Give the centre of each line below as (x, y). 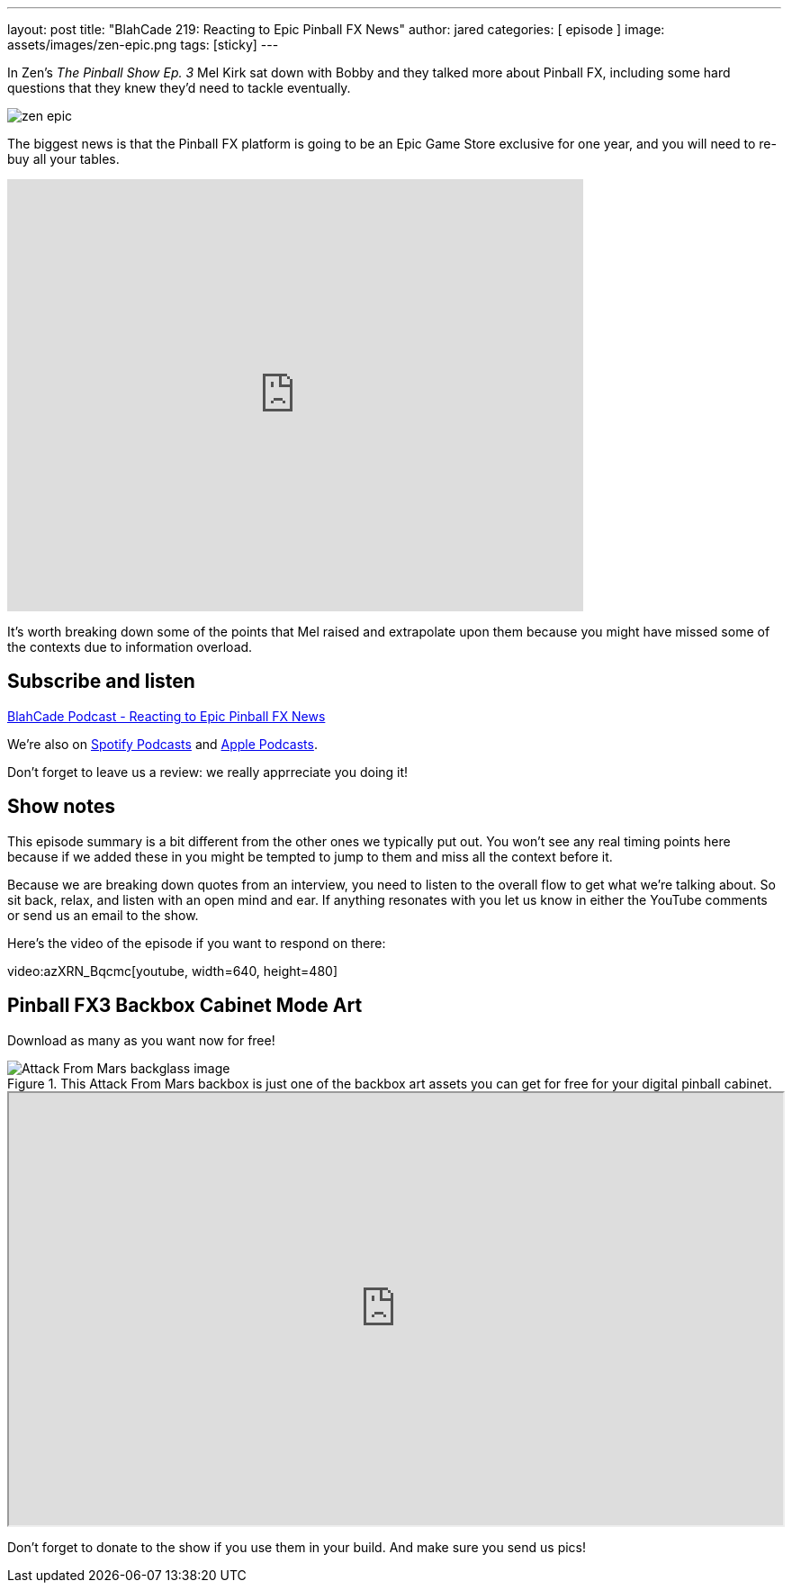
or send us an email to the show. (103, 915)
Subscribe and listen (101, 682)
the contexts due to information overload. (130, 647)
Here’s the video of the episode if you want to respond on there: (197, 943)
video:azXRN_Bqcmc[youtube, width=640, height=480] (173, 971)
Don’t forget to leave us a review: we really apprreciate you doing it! (208, 772)
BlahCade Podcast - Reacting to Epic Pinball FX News (166, 716)
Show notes (61, 807)
